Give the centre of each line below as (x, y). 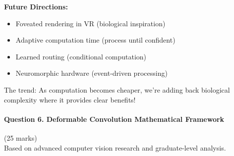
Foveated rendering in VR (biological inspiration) (90, 23)
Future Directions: (36, 6)
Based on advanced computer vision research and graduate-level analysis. (115, 147)
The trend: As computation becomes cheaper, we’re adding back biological (117, 89)
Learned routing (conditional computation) (81, 56)
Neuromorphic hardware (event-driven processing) (91, 73)
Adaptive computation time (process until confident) (95, 40)
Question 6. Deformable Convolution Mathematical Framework (114, 119)
